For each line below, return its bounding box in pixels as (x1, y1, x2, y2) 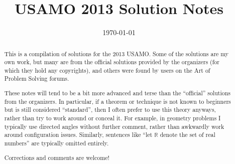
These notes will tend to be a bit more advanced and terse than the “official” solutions (4, 89, 231, 97)
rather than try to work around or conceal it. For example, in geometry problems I (4, 114, 221, 122)
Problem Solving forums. (4, 74, 69, 83)
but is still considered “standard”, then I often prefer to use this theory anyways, (4, 105, 216, 114)
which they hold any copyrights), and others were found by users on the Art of (4, 66, 210, 74)
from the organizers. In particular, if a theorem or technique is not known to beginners (4, 97, 231, 105)
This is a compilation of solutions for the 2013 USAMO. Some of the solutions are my (4, 49, 229, 58)
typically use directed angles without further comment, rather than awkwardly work (4, 122, 224, 130)
